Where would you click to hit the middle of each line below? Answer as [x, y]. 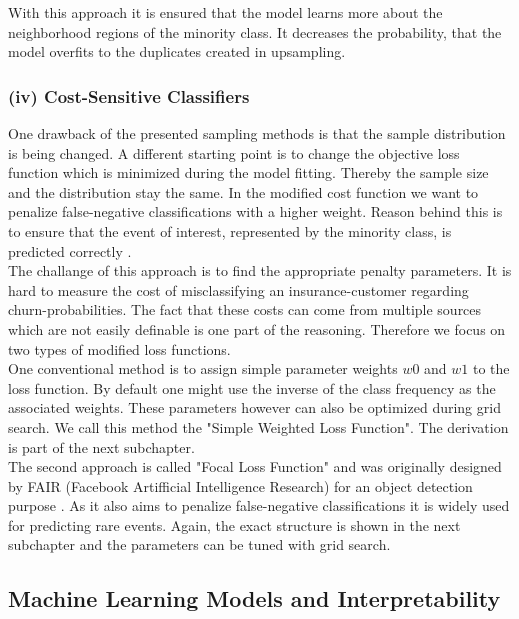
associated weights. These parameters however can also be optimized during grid [254, 407]
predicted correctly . [70, 250]
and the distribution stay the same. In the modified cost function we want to [243, 191]
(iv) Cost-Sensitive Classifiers [129, 95]
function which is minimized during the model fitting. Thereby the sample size [248, 172]
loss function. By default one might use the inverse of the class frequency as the [252, 387]
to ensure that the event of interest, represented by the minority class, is [230, 230]
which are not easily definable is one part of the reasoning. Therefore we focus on [257, 328]
